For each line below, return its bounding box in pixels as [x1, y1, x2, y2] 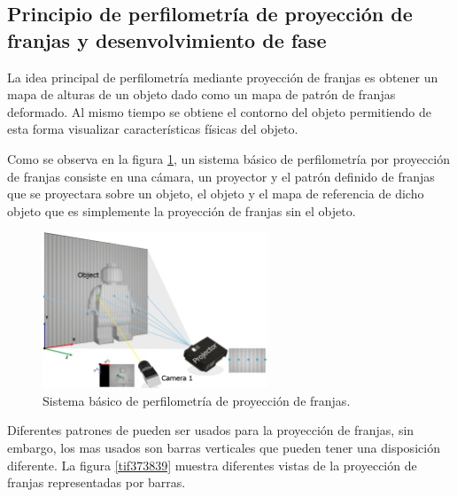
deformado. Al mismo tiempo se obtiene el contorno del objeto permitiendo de [7, 102, 431, 120]
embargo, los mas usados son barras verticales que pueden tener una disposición [7, 439, 440, 456]
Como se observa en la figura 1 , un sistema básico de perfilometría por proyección [7, 149, 450, 167]
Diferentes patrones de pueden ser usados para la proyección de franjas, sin [7, 421, 414, 439]
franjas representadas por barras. [7, 473, 186, 492]
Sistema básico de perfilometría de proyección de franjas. [43, 391, 351, 409]
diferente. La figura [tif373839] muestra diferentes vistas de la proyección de [7, 455, 417, 474]
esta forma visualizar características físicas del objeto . [7, 120, 298, 138]
